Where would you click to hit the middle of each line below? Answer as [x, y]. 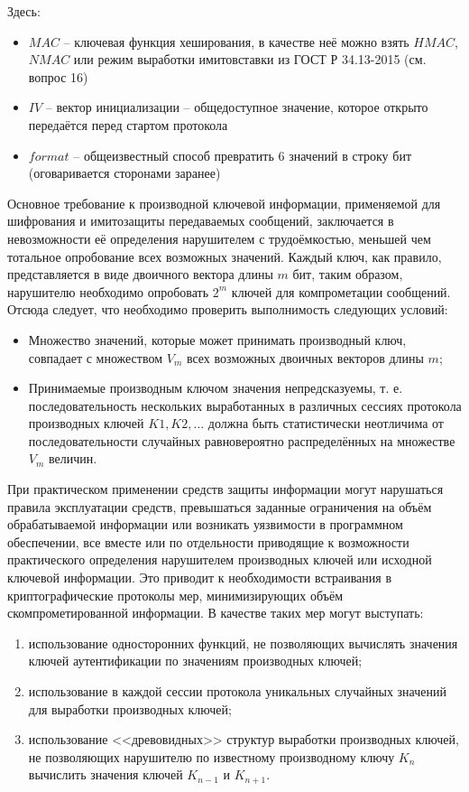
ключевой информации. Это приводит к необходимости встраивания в [200, 578]
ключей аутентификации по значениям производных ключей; [195, 661]
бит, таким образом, [348, 274]
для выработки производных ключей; [130, 708]
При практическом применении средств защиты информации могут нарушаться [225, 489]
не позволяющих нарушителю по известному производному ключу [212, 756]
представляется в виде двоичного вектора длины [140, 274]
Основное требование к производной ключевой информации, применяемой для [224, 203]
